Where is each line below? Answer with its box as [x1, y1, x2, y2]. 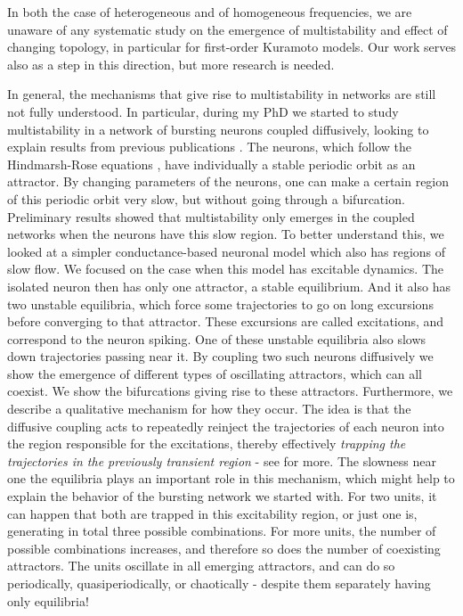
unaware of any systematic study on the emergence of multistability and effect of [7, 20, 448, 38]
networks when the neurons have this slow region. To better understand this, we [7, 225, 444, 243]
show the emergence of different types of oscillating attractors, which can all [7, 364, 422, 382]
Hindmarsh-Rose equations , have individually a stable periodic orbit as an [7, 154, 416, 173]
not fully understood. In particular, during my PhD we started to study [7, 102, 399, 120]
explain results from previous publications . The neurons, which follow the [7, 137, 412, 156]
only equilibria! [7, 591, 89, 610]
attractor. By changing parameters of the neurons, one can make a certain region [7, 172, 450, 191]
